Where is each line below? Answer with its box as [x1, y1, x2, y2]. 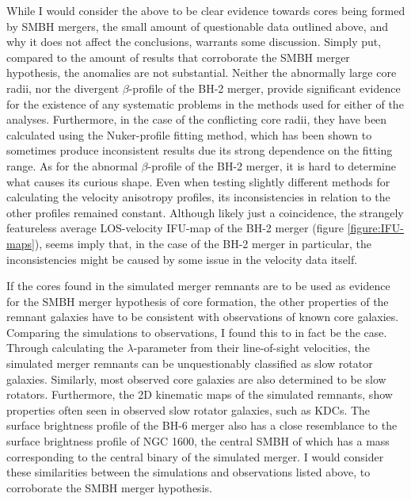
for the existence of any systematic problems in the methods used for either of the [6, 95, 404, 112]
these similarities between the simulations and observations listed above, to [6, 464, 371, 480]
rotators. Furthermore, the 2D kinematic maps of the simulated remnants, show [6, 386, 393, 403]
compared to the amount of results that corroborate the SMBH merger [6, 48, 350, 65]
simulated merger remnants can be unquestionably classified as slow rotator [6, 355, 373, 372]
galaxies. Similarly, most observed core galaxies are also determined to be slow [6, 370, 386, 387]
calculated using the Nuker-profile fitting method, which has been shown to [6, 126, 372, 143]
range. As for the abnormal [6, 157, 138, 174]
